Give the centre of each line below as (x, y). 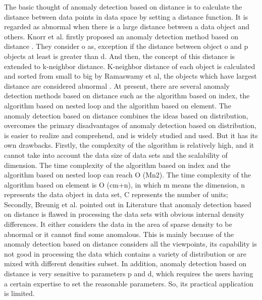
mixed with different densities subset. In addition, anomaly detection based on (125, 263)
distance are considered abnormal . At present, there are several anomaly (117, 85)
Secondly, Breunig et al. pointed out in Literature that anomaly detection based (128, 204)
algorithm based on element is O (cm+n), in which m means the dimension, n (125, 184)
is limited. (19, 293)
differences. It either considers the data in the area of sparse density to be (118, 224)
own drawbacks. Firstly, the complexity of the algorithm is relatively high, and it (129, 145)
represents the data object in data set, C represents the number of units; (116, 194)
